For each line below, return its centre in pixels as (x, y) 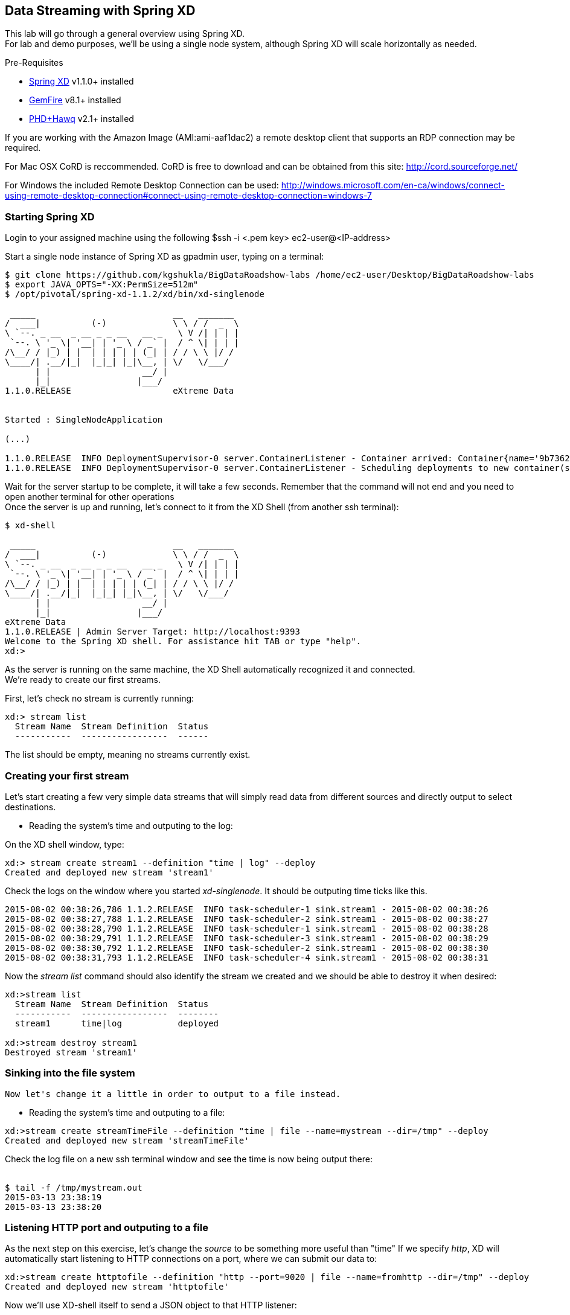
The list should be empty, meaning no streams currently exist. (128, 755)
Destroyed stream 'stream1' (71, 1052)
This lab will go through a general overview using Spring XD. (125, 34)
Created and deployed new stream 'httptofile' (117, 1287)
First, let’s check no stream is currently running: (100, 699)
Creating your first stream (67, 776)
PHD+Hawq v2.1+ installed (82, 119)
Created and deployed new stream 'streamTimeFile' (127, 1140)
